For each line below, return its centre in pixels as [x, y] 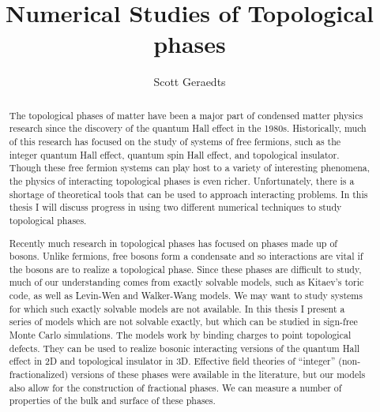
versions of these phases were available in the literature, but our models [218, 375]
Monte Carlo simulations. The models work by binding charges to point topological [180, 335]
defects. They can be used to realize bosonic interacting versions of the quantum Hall [184, 348]
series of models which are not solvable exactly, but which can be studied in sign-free [183, 322]
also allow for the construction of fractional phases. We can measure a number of [175, 387]
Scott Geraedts [190, 82]
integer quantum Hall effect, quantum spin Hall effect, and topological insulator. [174, 154]
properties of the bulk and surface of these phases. [112, 401]
